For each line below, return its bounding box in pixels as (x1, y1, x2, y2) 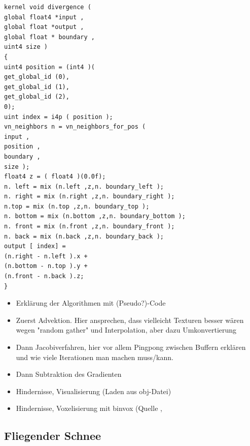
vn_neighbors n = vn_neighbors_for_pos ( (4, 123, 146, 131)
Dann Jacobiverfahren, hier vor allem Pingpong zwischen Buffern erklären (16, 342, 246, 352)
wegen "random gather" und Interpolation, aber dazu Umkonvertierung (16, 324, 237, 335)
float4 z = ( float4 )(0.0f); (4, 173, 106, 181)
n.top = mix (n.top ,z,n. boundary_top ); (4, 202, 150, 210)
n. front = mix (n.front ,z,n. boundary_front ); (4, 223, 175, 230)
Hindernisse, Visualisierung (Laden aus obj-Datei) (16, 385, 171, 396)
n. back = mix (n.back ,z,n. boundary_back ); (4, 232, 164, 240)
